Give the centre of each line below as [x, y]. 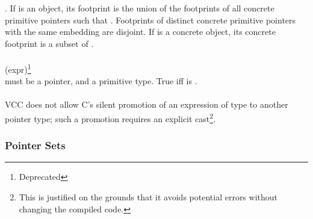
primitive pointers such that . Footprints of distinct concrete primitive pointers [150, 20]
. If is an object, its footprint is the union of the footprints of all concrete [140, 8]
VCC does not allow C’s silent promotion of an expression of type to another [147, 104]
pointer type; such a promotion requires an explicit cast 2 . [110, 118]
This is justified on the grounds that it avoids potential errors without [148, 197]
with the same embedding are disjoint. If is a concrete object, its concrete [140, 32]
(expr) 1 [18, 68]
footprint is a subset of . [49, 43]
